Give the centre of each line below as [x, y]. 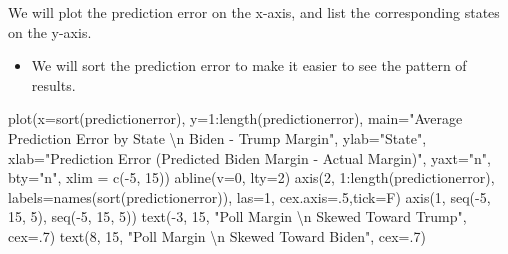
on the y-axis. [50, 31]
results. [53, 84]
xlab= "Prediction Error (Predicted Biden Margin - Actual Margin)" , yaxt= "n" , [250, 157]
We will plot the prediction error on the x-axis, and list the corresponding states [254, 12]
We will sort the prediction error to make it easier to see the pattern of [249, 65]
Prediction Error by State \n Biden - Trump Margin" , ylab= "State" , [217, 137]
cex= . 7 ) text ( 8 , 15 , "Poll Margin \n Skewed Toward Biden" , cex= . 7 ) [217, 235]
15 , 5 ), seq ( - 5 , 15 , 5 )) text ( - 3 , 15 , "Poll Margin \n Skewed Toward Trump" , [237, 216]
